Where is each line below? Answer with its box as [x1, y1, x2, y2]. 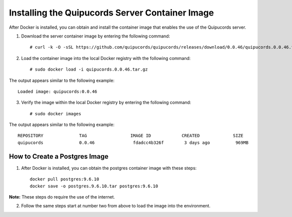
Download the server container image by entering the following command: [21, 33, 170, 39]
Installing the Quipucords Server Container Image [9, 7, 214, 18]
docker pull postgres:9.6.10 [30, 177, 99, 182]
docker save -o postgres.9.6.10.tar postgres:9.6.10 [30, 183, 158, 189]
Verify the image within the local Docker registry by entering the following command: [21, 100, 192, 106]
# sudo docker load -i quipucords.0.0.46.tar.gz [30, 67, 148, 72]
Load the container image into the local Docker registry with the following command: [21, 55, 191, 61]
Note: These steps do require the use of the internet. [9, 194, 115, 199]
